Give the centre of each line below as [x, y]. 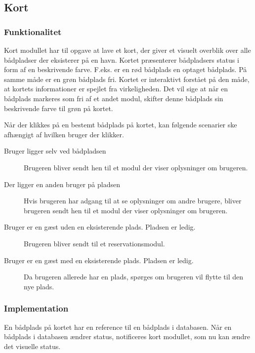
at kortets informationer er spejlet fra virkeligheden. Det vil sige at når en [116, 89]
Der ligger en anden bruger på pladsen [62, 184]
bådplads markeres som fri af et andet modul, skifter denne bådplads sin [114, 98]
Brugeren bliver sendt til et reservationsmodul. [94, 243]
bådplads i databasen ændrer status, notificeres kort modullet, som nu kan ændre [127, 336]
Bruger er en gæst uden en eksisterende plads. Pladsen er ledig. [100, 227]
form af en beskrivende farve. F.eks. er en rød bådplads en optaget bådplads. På [126, 69]
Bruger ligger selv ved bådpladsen [55, 151]
